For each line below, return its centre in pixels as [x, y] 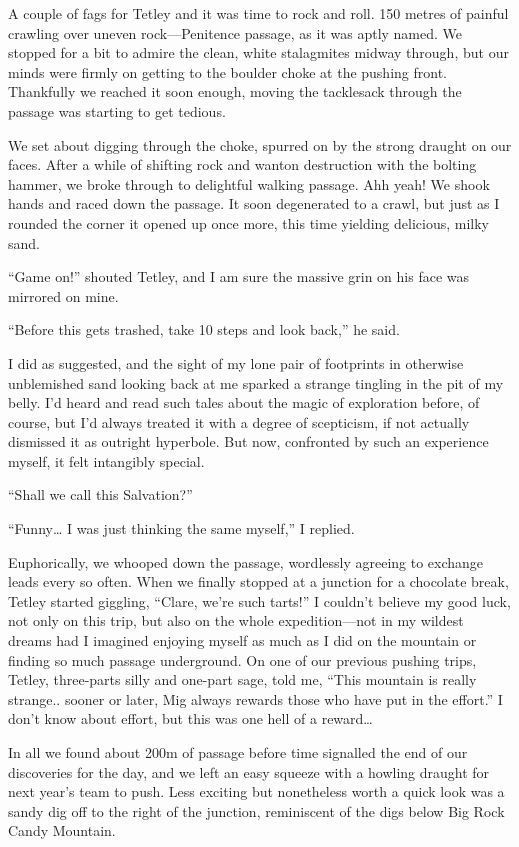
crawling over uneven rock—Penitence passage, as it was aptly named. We [235, 32]
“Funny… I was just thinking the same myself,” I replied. [181, 528]
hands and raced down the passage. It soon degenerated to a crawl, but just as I [254, 203]
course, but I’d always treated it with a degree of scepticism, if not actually [239, 421]
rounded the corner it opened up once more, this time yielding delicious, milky [248, 222]
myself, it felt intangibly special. [106, 460]
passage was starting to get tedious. [117, 110]
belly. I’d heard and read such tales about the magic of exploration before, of [244, 402]
